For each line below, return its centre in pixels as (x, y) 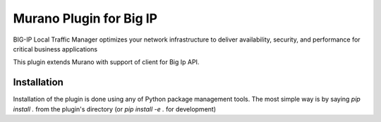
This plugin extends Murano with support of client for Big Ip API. (106, 62)
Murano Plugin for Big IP (85, 18)
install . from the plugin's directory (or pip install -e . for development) (115, 109)
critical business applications (55, 49)
